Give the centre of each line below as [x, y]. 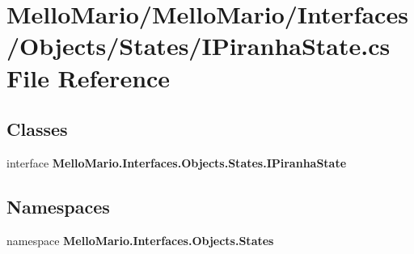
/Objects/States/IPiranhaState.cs [199, 46]
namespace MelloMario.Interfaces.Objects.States [140, 240]
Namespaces [58, 206]
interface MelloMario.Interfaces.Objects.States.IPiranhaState [177, 162]
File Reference [89, 77]
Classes [37, 129]
